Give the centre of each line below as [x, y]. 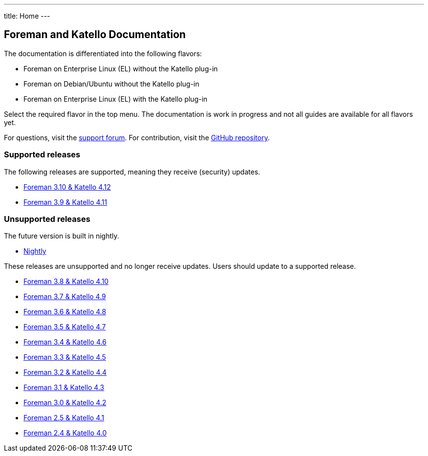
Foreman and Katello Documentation [95, 35]
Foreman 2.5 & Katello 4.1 [64, 418]
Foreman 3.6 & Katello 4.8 [65, 312]
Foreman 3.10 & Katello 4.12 [67, 187]
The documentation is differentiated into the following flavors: [103, 53]
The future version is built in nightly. [62, 236]
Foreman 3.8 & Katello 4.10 [66, 282]
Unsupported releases [47, 219]
